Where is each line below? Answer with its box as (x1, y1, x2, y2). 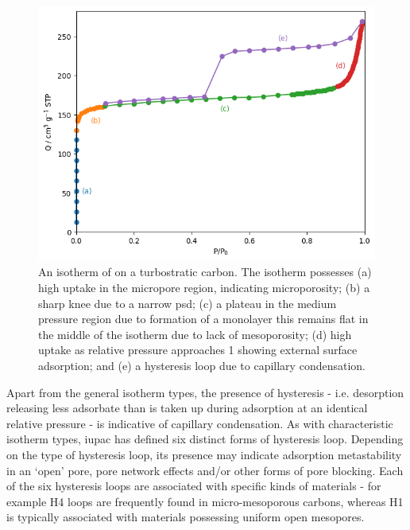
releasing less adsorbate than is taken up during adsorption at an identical (6, 399, 368, 416)
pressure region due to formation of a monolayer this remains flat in (38, 310, 369, 327)
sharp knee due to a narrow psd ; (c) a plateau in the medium (38, 294, 337, 311)
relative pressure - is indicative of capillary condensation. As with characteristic (6, 415, 393, 431)
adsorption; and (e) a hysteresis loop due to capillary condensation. (38, 357, 366, 373)
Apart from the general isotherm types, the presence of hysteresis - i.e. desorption (6, 384, 404, 400)
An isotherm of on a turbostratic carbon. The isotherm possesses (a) (38, 263, 372, 280)
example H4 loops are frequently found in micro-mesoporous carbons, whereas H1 (6, 493, 404, 509)
